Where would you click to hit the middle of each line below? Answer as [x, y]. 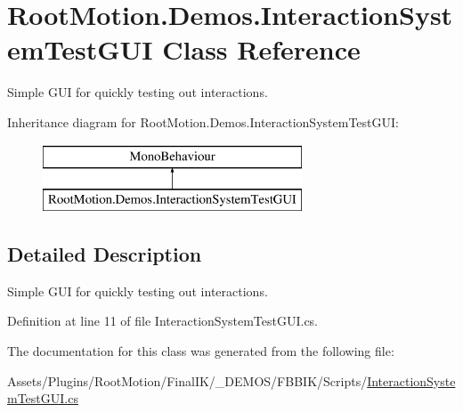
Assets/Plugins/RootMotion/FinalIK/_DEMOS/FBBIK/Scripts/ [187, 380]
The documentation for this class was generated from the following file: [201, 351]
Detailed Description [105, 254]
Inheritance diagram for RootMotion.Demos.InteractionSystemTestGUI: [203, 121]
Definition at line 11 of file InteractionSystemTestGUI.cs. [163, 321]
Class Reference [261, 49]
